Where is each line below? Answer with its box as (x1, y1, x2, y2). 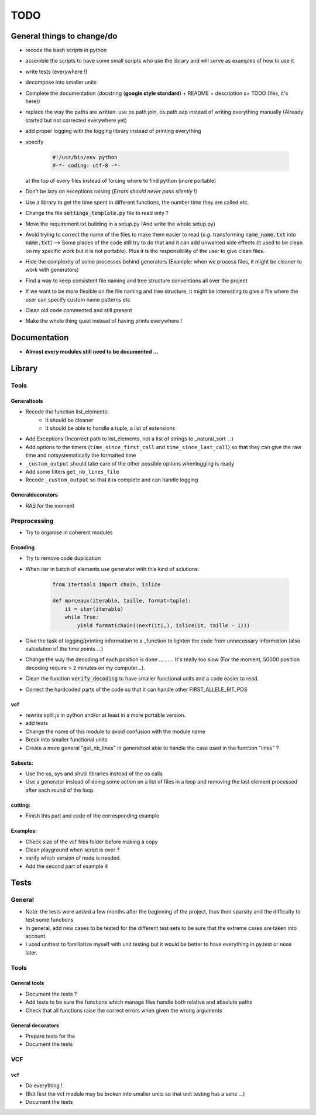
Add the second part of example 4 (25, 863, 108, 870)
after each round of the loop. (25, 786, 95, 794)
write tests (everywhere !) (25, 68, 88, 75)
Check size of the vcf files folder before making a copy (25, 838, 158, 845)
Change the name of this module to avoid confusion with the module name (25, 728, 205, 735)
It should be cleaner (45, 416, 94, 423)
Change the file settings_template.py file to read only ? (25, 210, 169, 217)
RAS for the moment (25, 502, 74, 509)
